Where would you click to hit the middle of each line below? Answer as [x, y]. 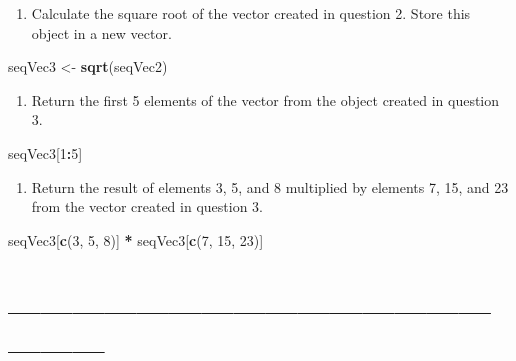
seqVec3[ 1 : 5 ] [45, 152]
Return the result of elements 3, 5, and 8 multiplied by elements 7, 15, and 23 [270, 186]
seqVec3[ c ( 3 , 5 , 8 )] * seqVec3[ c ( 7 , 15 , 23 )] [136, 239]
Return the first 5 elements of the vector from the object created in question [265, 99]
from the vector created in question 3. [147, 206]
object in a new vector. [101, 32]
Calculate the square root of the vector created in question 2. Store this [251, 13]
